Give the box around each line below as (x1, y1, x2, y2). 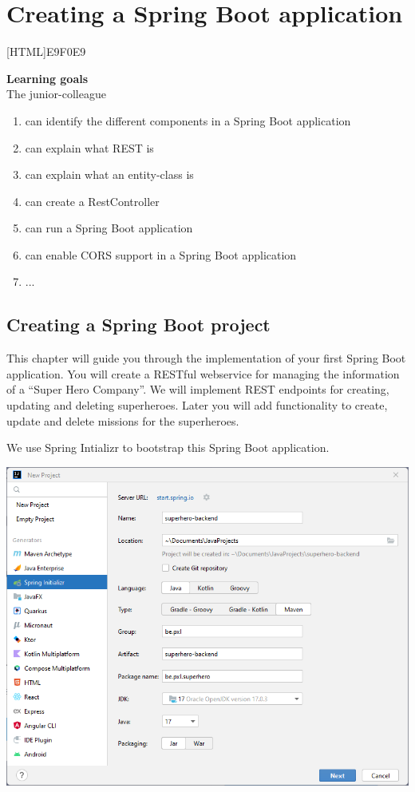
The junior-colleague (6, 85, 106, 102)
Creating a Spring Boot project (6, 312, 271, 337)
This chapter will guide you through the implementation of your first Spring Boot (6, 350, 406, 366)
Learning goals (6, 69, 89, 86)
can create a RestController (25, 192, 160, 209)
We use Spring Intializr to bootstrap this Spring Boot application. (6, 439, 330, 456)
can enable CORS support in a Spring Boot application (25, 246, 297, 263)
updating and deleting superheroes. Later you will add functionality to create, (6, 397, 388, 414)
